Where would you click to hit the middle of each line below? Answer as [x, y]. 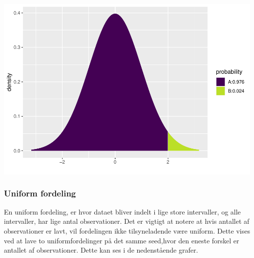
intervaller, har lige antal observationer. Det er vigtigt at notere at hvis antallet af [127, 221]
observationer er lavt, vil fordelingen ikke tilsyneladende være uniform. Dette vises [127, 230]
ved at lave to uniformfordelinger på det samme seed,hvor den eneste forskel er [122, 240]
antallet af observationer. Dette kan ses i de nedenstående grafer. [101, 250]
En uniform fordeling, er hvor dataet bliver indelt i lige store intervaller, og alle [122, 211]
